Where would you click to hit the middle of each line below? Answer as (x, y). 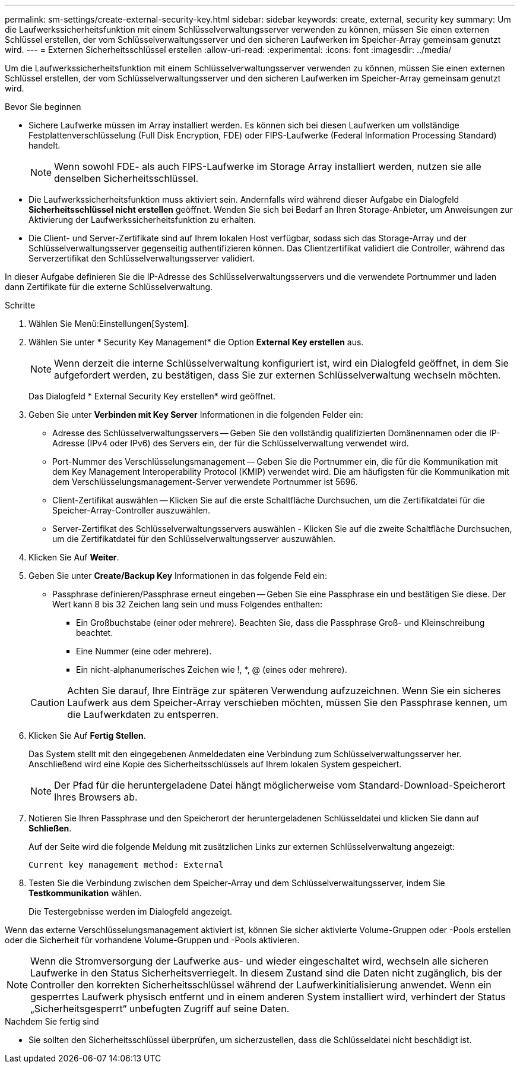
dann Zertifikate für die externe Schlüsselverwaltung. (109, 287)
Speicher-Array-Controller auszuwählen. (131, 510)
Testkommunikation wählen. (85, 893)
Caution (48, 702)
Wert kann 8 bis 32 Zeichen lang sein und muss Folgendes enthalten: (188, 604)
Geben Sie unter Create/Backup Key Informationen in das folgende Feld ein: (178, 576)
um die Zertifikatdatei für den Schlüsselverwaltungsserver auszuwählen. (194, 539)
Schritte (20, 305)
